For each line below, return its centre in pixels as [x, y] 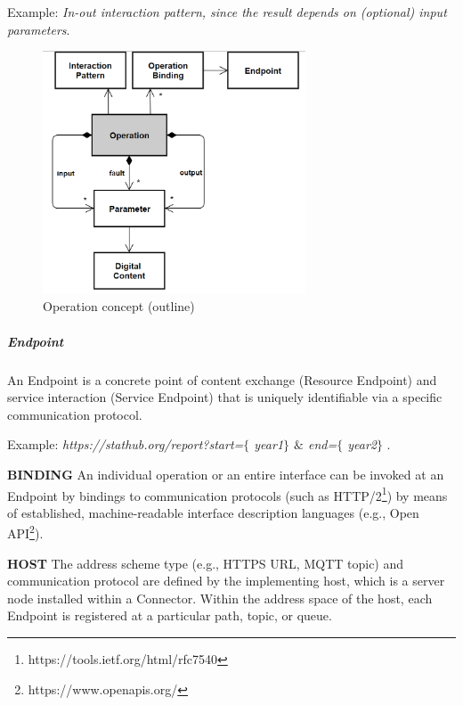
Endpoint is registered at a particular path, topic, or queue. [170, 615]
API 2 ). [25, 532]
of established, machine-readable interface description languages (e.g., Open [213, 512]
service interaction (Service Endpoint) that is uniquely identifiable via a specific [225, 397]
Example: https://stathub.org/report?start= [126, 444]
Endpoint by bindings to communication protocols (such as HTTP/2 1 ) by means [227, 494]
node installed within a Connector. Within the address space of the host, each [220, 598]
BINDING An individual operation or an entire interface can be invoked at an [226, 474]
